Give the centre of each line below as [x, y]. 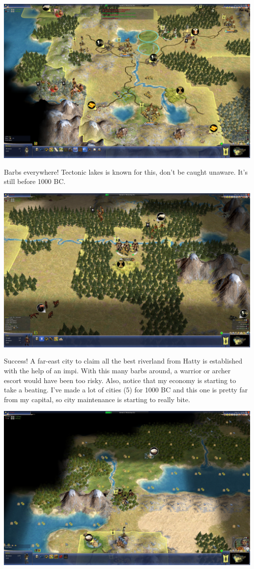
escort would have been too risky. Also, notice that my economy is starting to [120, 380]
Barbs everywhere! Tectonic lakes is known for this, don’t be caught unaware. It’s [126, 171]
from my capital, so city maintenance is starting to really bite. [97, 399]
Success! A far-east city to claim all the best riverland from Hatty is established [123, 361]
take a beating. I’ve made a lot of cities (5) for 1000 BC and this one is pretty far [126, 390]
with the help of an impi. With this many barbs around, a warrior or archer [117, 370]
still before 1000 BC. [35, 181]
